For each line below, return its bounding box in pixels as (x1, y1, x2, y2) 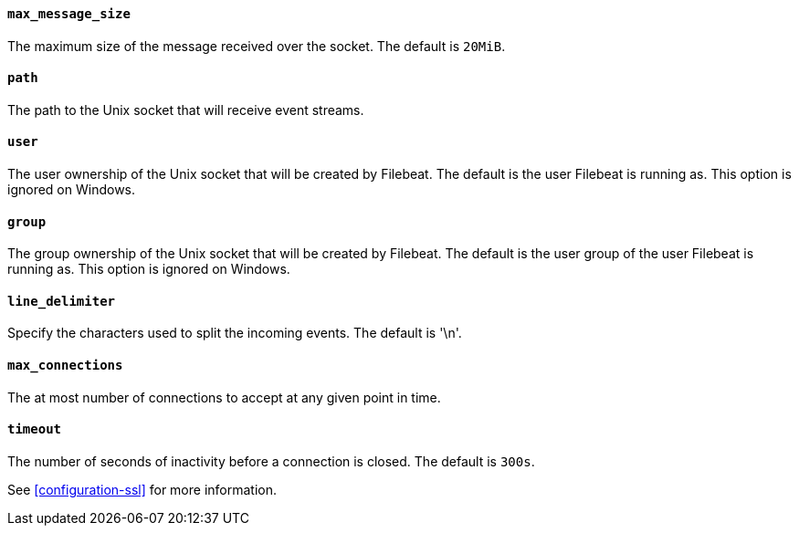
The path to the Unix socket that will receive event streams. (7, 101, 364, 118)
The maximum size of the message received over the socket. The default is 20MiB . (7, 37, 506, 54)
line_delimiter (7, 293, 116, 308)
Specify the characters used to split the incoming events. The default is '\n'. (7, 325, 462, 341)
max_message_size (7, 6, 131, 21)
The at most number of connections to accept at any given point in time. (7, 389, 441, 405)
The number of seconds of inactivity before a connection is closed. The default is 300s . (7, 453, 535, 469)
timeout (7, 422, 62, 437)
